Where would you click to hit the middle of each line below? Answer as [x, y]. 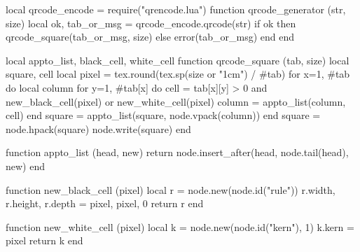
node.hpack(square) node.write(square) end [98, 128]
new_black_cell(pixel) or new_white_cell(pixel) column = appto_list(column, [176, 101]
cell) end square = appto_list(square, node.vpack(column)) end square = [163, 115]
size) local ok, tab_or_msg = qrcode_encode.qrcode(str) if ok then [151, 23]
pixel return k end [44, 240]
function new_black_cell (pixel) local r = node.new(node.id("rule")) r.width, [171, 189]
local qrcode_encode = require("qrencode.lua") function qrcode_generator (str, [176, 9]
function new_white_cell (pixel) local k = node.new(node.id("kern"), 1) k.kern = [180, 226]
